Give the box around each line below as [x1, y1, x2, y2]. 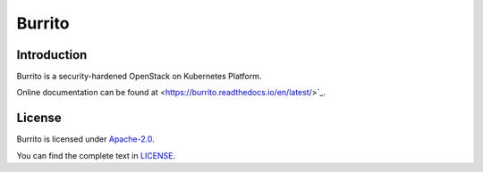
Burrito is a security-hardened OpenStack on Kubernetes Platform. [16, 71, 262, 82]
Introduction [16, 47, 88, 62]
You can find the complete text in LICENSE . [16, 150, 176, 160]
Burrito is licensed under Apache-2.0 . [16, 134, 156, 144]
